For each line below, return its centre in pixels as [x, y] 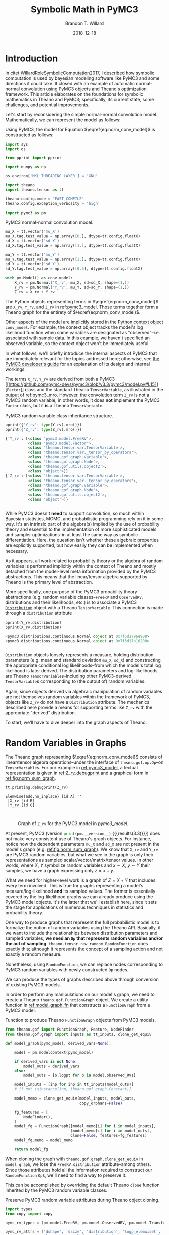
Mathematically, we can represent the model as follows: [63, 120]
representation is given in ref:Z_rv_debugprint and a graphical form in [77, 773]
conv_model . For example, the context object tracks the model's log [74, 327]
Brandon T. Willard [84, 23]
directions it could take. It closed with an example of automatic [70, 83]
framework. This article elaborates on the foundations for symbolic [74, 94]
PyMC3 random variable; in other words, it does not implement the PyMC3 [82, 400]
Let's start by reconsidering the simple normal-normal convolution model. [81, 114]
